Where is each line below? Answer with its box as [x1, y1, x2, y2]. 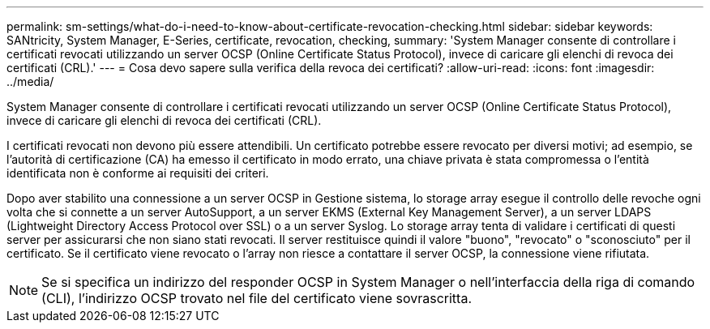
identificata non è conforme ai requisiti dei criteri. [6, 166, 269, 180]
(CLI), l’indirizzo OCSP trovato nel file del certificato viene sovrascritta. [41, 290, 472, 306]
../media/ [6, 75, 54, 88]
